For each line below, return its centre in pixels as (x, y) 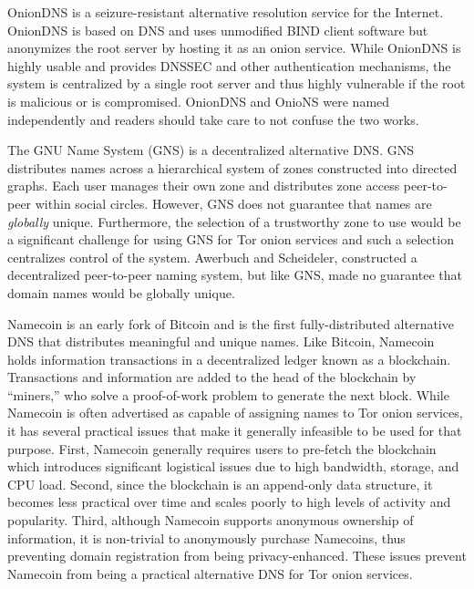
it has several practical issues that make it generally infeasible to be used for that (235, 431)
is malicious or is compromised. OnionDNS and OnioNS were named (199, 101)
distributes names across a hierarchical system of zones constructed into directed (232, 167)
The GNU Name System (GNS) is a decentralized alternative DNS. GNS (211, 150)
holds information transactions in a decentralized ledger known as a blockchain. (229, 359)
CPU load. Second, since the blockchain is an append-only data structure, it (220, 484)
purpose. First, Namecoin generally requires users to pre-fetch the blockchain (222, 448)
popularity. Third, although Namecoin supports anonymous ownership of (211, 520)
